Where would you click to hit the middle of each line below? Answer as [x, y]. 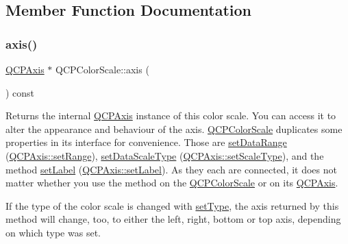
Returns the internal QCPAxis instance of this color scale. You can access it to [171, 115]
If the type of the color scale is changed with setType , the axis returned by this [172, 205]
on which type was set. [53, 232]
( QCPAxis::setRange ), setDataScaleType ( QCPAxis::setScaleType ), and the [165, 155]
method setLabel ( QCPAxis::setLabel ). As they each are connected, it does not [171, 169]
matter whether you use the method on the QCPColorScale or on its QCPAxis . [172, 183]
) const [20, 92]
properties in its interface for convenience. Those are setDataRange [146, 142]
